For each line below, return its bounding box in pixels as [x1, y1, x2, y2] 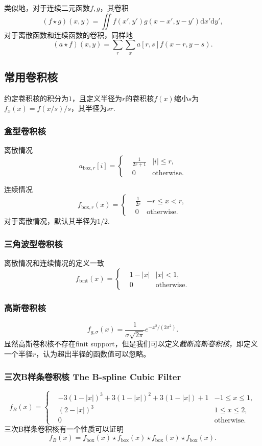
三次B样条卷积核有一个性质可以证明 [4, 424, 124, 434]
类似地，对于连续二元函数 [4, 3, 90, 13]
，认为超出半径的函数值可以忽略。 [36, 348, 151, 359]
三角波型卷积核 [4, 237, 63, 250]
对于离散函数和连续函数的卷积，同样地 [4, 29, 133, 40]
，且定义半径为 [72, 92, 122, 103]
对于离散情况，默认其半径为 [4, 216, 97, 226]
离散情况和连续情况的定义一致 [4, 257, 104, 268]
